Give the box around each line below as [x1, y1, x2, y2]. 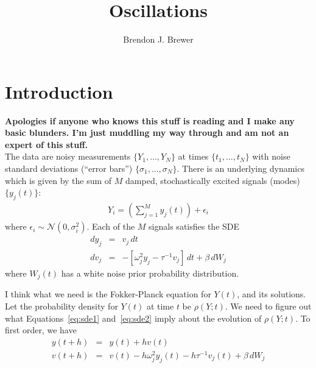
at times [178, 150, 209, 163]
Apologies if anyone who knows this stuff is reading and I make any [5, 114, 295, 127]
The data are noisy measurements [5, 150, 131, 163]
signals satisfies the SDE [149, 220, 240, 233]
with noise [252, 150, 290, 163]
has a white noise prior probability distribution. [61, 266, 239, 279]
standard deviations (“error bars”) [5, 162, 133, 175]
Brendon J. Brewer [123, 33, 194, 46]
